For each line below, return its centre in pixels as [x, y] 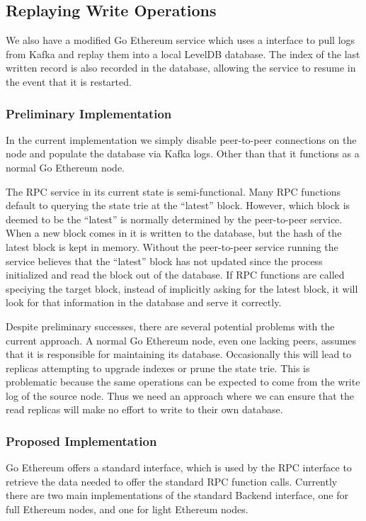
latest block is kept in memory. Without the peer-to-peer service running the [172, 246]
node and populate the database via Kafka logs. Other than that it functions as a [183, 153]
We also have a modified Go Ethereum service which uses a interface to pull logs [181, 40]
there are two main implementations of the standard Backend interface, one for [177, 495]
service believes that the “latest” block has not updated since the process [164, 260]
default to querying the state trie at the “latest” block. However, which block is [178, 205]
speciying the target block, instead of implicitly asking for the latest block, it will [182, 288]
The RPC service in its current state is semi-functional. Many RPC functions [173, 191]
